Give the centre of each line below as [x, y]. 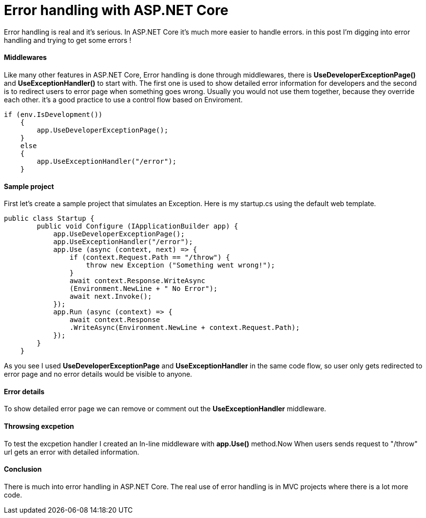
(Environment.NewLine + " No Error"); [144, 289]
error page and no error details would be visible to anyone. [98, 374]
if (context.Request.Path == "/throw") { [150, 258]
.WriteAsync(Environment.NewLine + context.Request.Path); [184, 328]
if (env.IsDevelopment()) [53, 114]
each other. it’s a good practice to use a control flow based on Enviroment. [123, 99]
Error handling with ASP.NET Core [116, 10]
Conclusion [23, 469]
